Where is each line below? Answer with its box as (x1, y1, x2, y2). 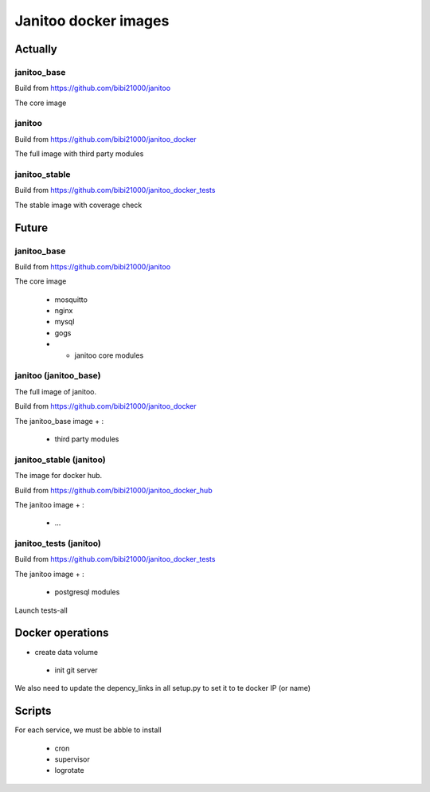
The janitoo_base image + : (14, 416, 104, 425)
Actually (14, 42, 57, 56)
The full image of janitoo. (14, 386, 97, 396)
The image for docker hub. (14, 471, 103, 480)
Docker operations (14, 626, 109, 640)
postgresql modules (54, 587, 120, 597)
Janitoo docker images (14, 12, 170, 29)
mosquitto (54, 295, 88, 304)
